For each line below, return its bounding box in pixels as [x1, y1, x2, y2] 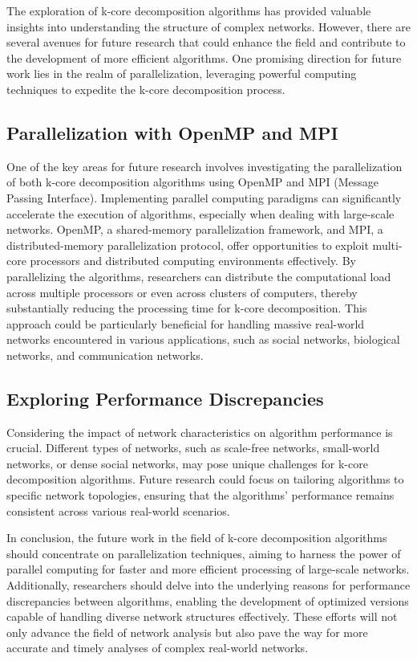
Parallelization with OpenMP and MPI [6, 120, 338, 145]
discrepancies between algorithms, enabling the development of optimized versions [6, 592, 409, 609]
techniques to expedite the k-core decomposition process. [6, 80, 285, 97]
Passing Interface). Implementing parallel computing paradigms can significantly [6, 189, 402, 206]
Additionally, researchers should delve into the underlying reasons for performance [6, 577, 411, 594]
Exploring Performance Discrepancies [6, 386, 324, 410]
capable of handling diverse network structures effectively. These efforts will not [6, 608, 398, 625]
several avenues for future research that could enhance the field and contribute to [6, 34, 406, 51]
